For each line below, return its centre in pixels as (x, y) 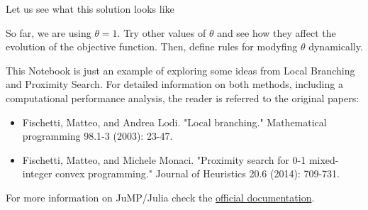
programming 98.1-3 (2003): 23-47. (97, 136)
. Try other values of (162, 32)
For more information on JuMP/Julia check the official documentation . (160, 197)
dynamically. (336, 46)
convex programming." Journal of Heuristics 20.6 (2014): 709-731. (197, 173)
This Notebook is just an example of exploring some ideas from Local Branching (180, 70)
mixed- (324, 159)
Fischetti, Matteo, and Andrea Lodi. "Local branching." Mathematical (174, 122)
